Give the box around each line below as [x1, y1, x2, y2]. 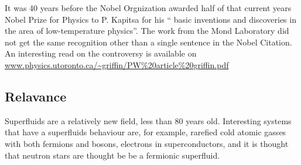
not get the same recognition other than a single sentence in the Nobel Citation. [5, 36, 292, 48]
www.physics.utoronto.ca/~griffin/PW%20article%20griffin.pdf [5, 58, 229, 71]
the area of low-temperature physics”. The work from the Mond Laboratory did [5, 24, 289, 37]
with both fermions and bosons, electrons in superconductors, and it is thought [5, 137, 289, 149]
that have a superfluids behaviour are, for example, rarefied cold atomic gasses [5, 126, 286, 138]
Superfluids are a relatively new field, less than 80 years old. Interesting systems [5, 114, 292, 127]
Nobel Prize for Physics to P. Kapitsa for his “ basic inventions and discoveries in [5, 13, 296, 25]
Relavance [5, 87, 67, 105]
